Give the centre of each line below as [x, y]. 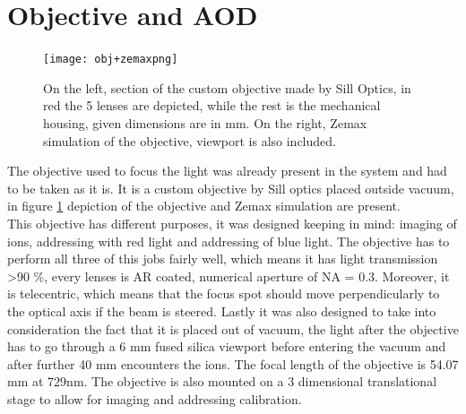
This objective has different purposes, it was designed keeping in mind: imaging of [232, 223]
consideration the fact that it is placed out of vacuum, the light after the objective [233, 328]
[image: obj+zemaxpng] [111, 60]
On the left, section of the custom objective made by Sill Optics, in [227, 87]
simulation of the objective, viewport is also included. [190, 140]
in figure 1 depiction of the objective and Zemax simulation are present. [204, 206]
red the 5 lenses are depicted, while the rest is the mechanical [212, 105]
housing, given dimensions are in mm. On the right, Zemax [205, 122]
